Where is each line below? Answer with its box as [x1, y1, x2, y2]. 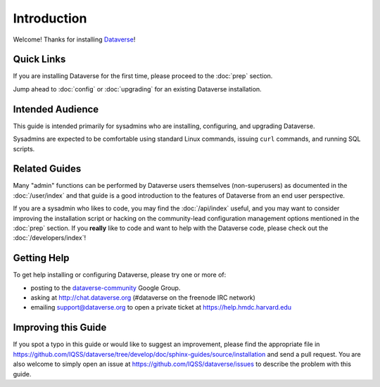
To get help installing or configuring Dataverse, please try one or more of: [13, 271, 227, 279]
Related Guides [13, 163, 82, 175]
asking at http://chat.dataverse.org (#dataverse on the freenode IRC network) [30, 293, 256, 302]
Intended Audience [13, 103, 99, 115]
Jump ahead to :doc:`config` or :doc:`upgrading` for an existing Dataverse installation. [13, 84, 262, 93]
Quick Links [13, 53, 66, 65]
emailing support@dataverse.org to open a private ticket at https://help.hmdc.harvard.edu [30, 303, 292, 312]
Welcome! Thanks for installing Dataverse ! [13, 35, 136, 44]
